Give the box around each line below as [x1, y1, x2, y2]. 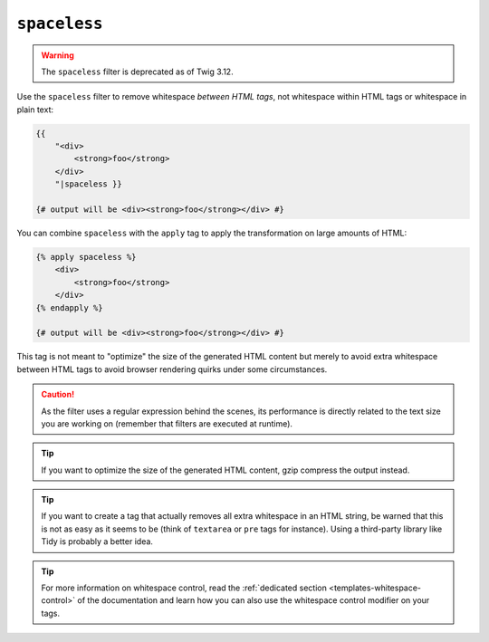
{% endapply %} [35, 302, 103, 312]
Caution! [41, 389, 75, 400]
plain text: [16, 104, 54, 115]
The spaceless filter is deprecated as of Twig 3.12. [41, 66, 235, 77]
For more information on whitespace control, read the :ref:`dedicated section [41, 582, 328, 593]
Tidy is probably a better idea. [41, 536, 154, 547]
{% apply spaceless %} [35, 252, 137, 263]
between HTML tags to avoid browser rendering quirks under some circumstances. [16, 363, 328, 375]
